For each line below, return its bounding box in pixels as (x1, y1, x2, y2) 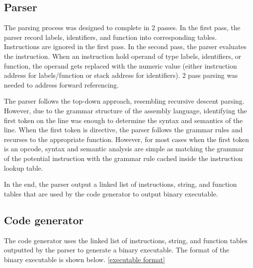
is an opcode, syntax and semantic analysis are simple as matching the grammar (4, 143, 244, 154)
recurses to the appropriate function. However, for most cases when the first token (4, 134, 249, 144)
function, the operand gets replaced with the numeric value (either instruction (4, 60, 237, 71)
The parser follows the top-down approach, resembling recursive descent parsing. (4, 96, 245, 106)
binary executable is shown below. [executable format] (4, 254, 165, 264)
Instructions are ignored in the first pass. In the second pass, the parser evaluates (4, 41, 247, 52)
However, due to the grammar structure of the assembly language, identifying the (4, 105, 247, 115)
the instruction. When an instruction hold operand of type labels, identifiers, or (4, 51, 241, 61)
